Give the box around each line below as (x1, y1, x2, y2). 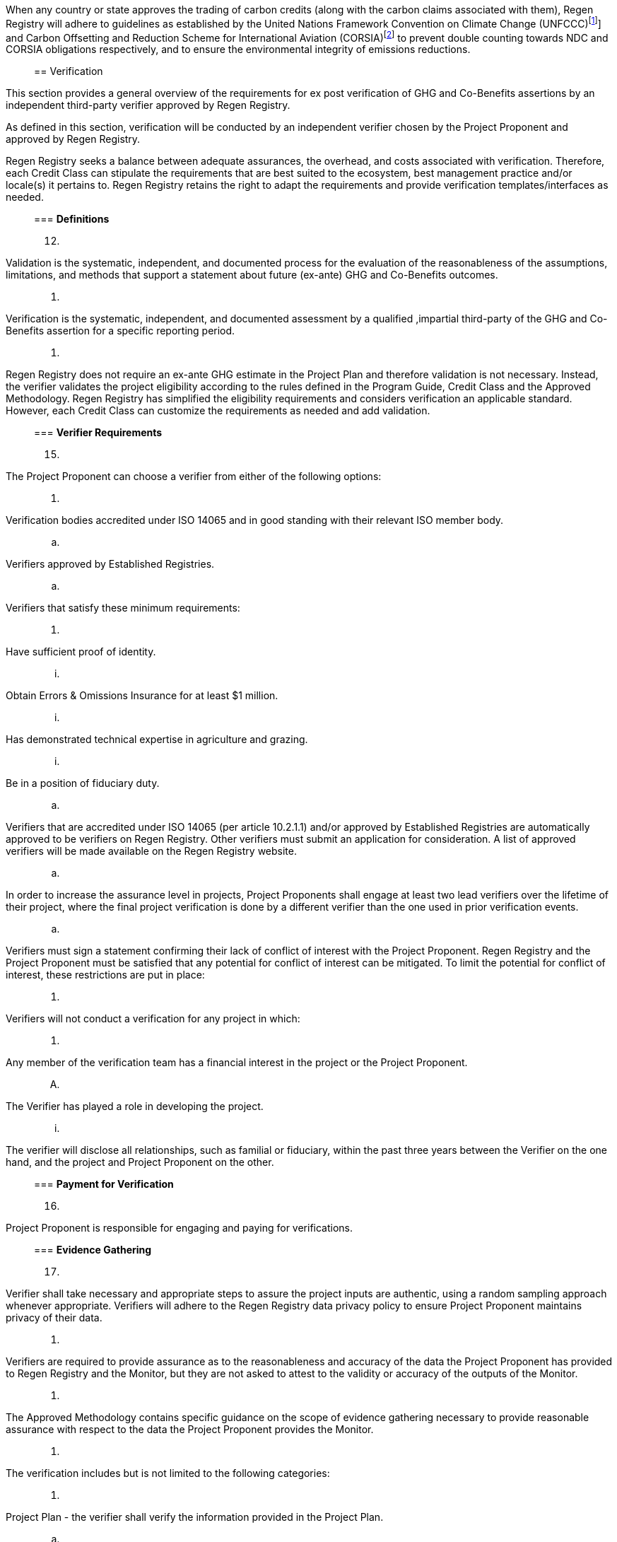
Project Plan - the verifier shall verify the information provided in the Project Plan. (6, 1511, 384, 1524)
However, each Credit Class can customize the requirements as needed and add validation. (6, 404, 430, 417)
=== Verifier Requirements (34, 426, 163, 439)
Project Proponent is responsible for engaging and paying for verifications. (6, 1222, 353, 1234)
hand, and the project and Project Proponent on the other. (6, 1156, 274, 1169)
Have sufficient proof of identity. (6, 646, 156, 658)
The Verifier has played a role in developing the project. (6, 1100, 264, 1113)
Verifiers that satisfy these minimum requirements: (6, 602, 240, 614)
